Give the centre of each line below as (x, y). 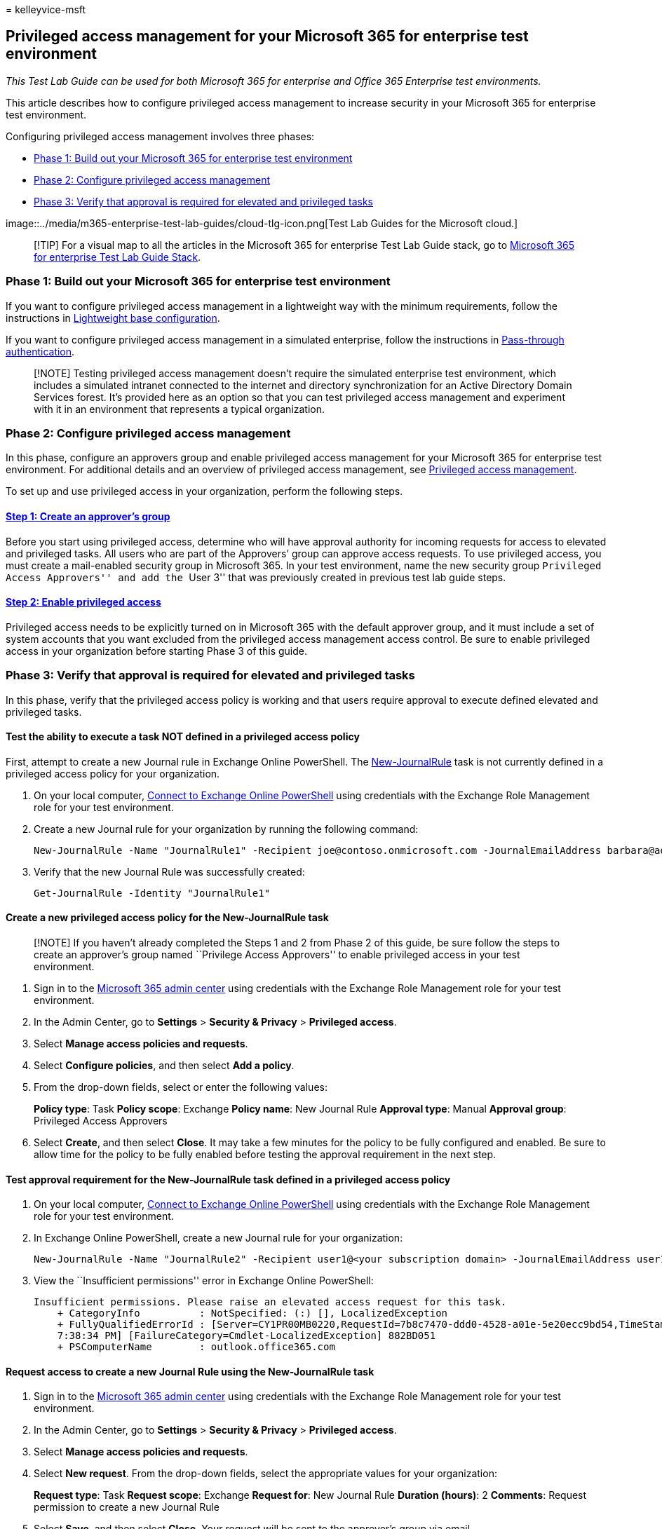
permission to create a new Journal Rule (127, 1507)
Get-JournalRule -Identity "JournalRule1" (152, 893)
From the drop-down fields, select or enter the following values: (181, 1087)
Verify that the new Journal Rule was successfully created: (169, 871)
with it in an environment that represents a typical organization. (180, 409)
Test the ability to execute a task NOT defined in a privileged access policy (183, 737)
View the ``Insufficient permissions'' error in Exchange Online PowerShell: (204, 1281)
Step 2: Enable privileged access (83, 602)
